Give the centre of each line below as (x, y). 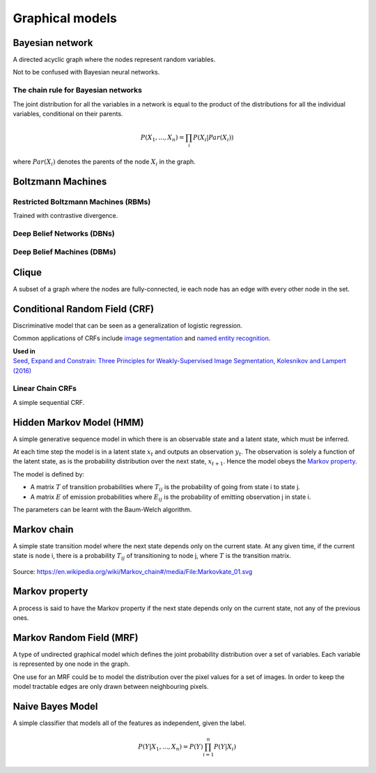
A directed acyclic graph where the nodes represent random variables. (114, 60)
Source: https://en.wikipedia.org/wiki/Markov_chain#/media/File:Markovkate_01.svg (133, 571)
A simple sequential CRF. (49, 402)
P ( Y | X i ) (225, 748)
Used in (24, 351)
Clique (27, 272)
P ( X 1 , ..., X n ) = (162, 138)
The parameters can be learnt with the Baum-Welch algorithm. (102, 509)
